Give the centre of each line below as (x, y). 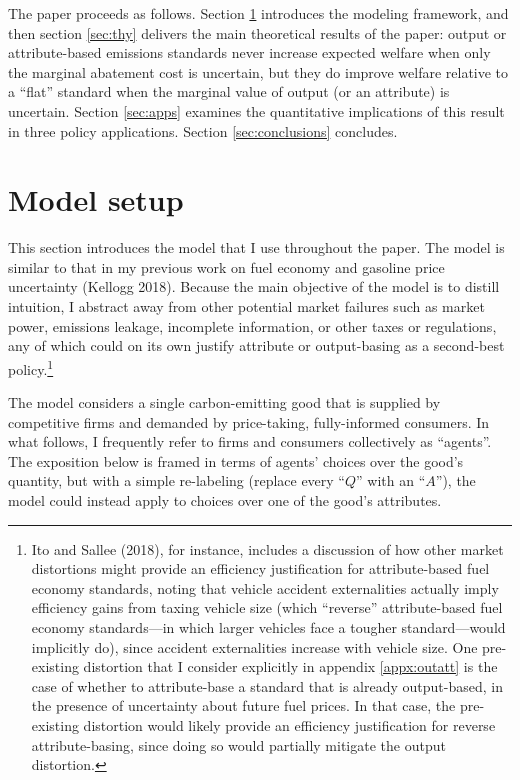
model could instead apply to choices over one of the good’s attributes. (225, 500)
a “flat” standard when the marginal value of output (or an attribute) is (229, 91)
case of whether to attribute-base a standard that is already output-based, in (267, 685)
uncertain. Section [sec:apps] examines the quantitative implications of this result (256, 110)
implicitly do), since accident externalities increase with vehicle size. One (254, 646)
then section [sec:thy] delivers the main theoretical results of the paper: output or (257, 32)
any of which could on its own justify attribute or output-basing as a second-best (256, 345)
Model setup (96, 199)
